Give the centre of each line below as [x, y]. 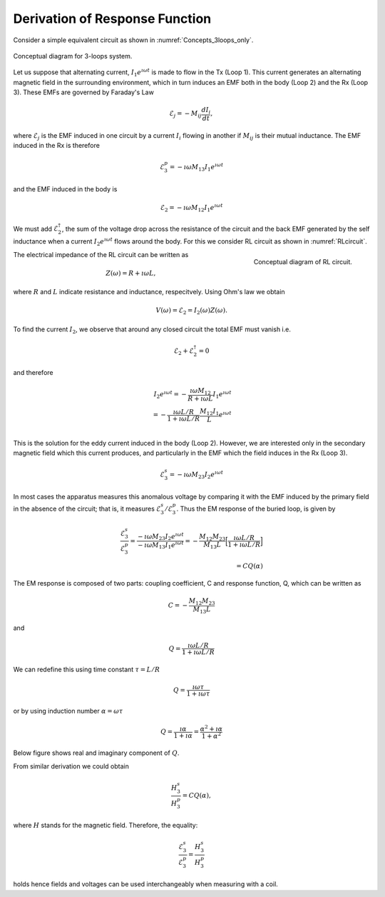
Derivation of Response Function [112, 19]
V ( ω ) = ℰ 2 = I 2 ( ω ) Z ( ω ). [192, 311]
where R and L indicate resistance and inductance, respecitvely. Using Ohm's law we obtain [149, 292]
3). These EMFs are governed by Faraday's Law [84, 92]
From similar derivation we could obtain [71, 766]
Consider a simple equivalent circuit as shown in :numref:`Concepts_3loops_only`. [133, 40]
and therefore [33, 373]
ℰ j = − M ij [186, 114]
